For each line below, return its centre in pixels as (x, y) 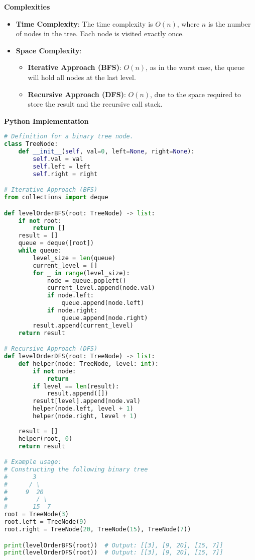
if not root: (40, 221)
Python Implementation (46, 121)
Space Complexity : (49, 50)
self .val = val (58, 159)
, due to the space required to (196, 94)
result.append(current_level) (83, 325)
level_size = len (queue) (74, 258)
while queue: (40, 251)
